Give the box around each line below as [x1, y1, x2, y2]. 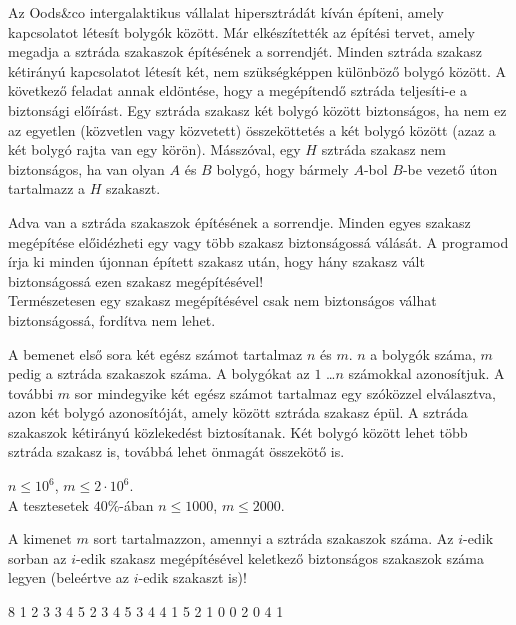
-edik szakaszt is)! [138, 567, 247, 588]
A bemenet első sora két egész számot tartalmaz [8, 343, 303, 364]
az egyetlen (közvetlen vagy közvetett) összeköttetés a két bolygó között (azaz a [8, 119, 496, 140]
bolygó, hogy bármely [216, 158, 349, 179]
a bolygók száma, [370, 343, 476, 364]
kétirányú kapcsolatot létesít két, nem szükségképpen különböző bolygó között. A [8, 60, 507, 81]
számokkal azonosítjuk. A [348, 363, 505, 384]
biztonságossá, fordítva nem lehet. [8, 309, 216, 330]
